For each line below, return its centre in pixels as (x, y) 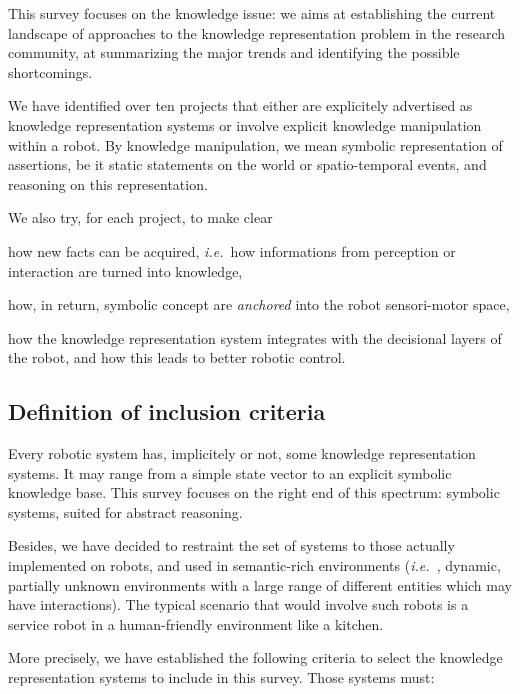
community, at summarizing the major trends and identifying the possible (234, 52)
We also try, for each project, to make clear (140, 217)
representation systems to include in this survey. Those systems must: (221, 677)
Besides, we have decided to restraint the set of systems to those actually (231, 545)
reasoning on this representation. (108, 183)
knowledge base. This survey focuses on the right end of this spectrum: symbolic (254, 492)
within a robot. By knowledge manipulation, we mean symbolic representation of (255, 144)
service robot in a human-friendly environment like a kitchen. (196, 623)
